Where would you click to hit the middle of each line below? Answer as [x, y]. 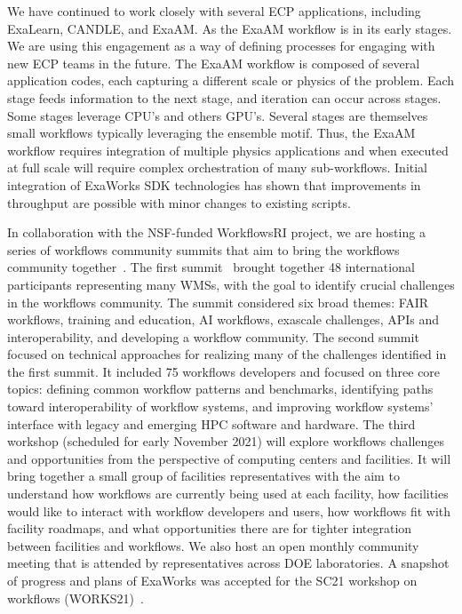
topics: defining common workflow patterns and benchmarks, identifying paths [220, 389]
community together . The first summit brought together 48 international [211, 267]
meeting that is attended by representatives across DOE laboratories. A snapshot [228, 563]
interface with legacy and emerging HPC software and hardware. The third [211, 423]
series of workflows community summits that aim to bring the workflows [203, 249]
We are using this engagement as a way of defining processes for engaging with [221, 46]
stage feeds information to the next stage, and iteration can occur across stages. [224, 97]
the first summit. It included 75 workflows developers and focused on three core [224, 371]
